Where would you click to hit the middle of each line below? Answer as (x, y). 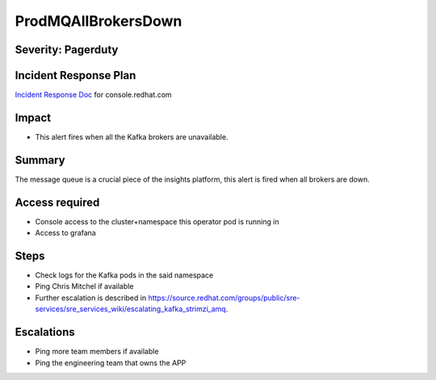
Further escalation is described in (91, 298)
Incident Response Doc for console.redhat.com (94, 95)
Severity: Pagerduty (67, 50)
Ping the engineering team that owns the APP (111, 362)
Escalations (45, 332)
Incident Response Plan (75, 75)
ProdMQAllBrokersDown (99, 21)
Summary (40, 160)
